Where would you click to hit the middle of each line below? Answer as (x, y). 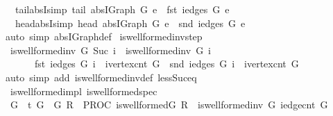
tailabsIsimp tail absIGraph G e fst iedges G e (122, 9)
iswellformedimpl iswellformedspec (84, 91)
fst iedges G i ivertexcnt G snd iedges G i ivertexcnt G (166, 64)
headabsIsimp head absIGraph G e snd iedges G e (130, 23)
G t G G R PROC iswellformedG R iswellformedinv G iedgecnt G (169, 105)
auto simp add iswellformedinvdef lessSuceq (101, 77)
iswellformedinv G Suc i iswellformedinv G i (111, 50)
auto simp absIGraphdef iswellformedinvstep (104, 36)
